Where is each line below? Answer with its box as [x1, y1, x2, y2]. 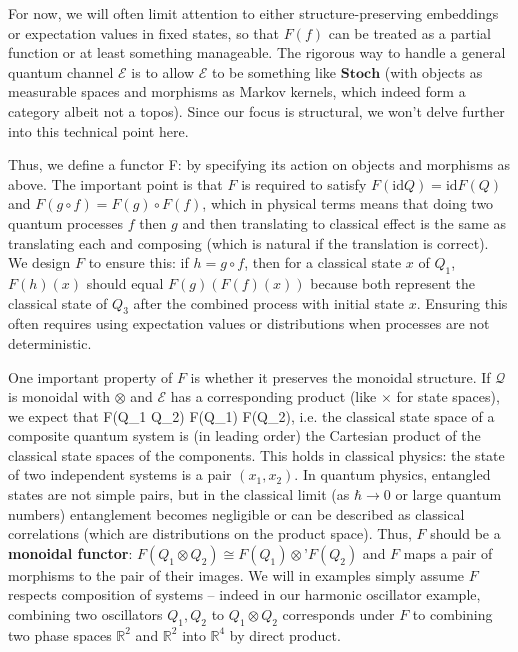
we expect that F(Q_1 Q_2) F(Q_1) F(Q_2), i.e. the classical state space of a [8, 405, 495, 426]
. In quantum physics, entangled [294, 464, 491, 485]
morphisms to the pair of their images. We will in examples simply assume [8, 564, 465, 585]
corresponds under [282, 604, 395, 625]
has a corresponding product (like [170, 386, 377, 407]
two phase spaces [8, 624, 112, 645]
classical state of [8, 292, 108, 313]
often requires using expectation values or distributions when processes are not [8, 313, 490, 334]
